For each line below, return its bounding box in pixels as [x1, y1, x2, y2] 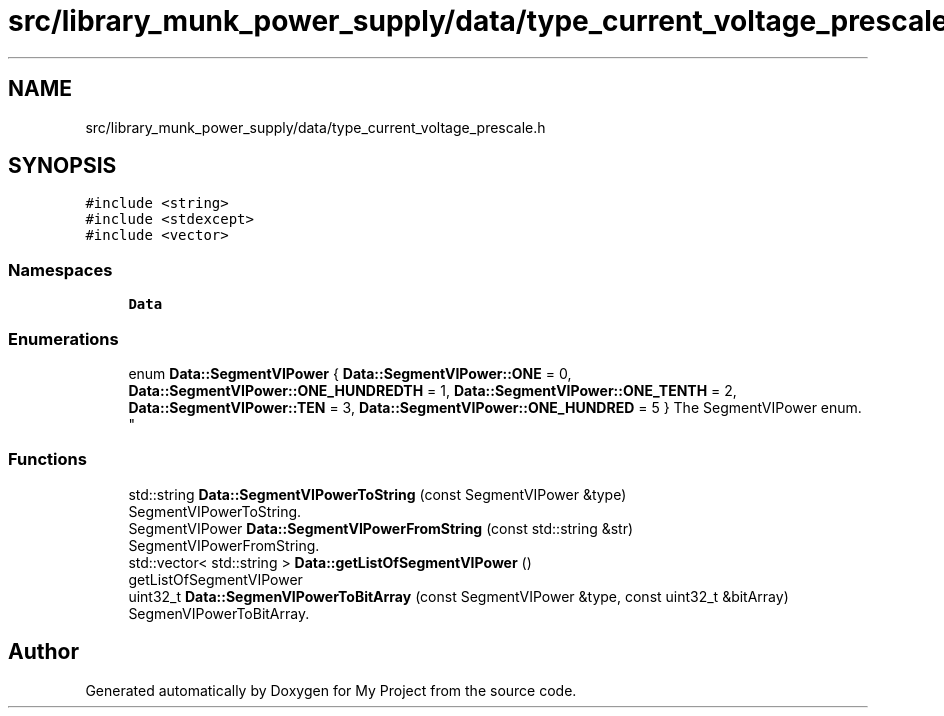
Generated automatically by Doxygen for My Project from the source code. [85, 681, 577, 699]
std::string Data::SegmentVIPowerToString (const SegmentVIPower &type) [128, 485, 627, 503]
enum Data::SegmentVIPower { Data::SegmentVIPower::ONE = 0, [128, 364, 572, 382]
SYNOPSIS [8, 153, 117, 179]
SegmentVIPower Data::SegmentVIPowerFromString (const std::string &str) [128, 519, 634, 537]
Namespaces [8, 259, 113, 280]
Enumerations [8, 328, 119, 349]
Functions [8, 449, 87, 470]
